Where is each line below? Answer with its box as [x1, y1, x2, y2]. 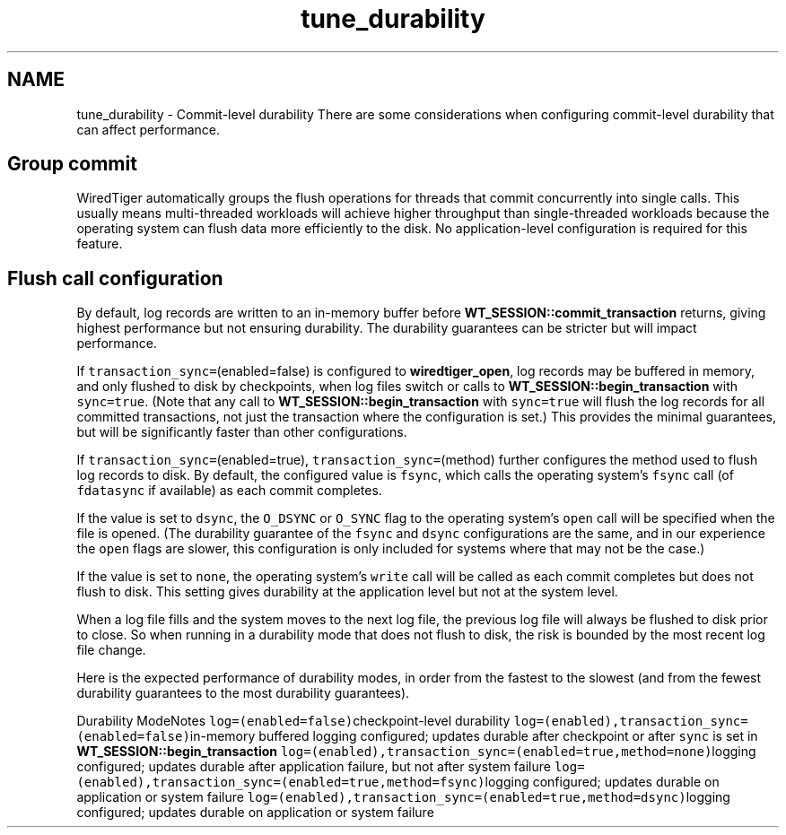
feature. [76, 236, 123, 252]
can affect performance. [76, 121, 221, 137]
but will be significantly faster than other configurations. [76, 424, 407, 440]
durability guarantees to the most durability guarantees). [76, 685, 410, 701]
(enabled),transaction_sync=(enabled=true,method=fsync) [76, 775, 485, 790]
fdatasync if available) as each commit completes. [76, 483, 382, 499]
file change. [76, 642, 146, 658]
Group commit [7, 152, 137, 176]
